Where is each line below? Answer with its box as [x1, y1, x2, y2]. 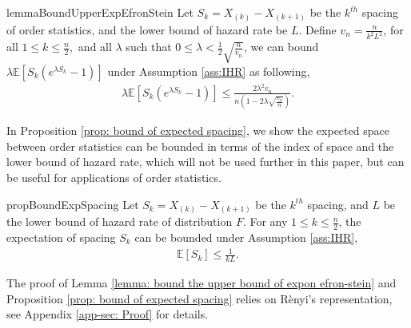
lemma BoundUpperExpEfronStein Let [6, 4, 194, 20]
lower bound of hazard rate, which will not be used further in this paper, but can [6, 153, 405, 170]
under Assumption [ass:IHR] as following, [107, 62, 310, 79]
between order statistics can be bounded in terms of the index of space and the [6, 137, 394, 154]
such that [126, 38, 172, 55]
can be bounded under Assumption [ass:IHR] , [134, 228, 358, 245]
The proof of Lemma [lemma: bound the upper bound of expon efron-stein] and [6, 274, 397, 290]
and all [78, 38, 112, 55]
